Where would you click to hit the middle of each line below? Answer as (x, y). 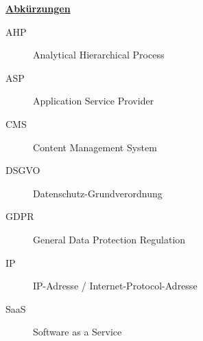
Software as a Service (77, 332)
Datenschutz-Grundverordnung (98, 193)
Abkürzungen (38, 8)
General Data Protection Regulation (109, 239)
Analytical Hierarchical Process (99, 55)
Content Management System (95, 147)
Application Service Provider (94, 101)
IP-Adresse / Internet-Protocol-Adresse (115, 286)
